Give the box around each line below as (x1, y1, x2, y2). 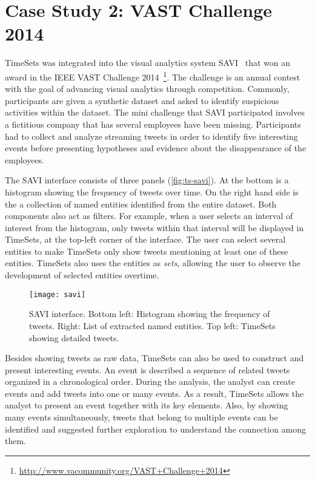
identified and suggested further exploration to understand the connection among (5, 422, 307, 435)
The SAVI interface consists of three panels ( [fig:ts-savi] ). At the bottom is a (5, 174, 289, 186)
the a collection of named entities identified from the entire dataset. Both (5, 197, 277, 210)
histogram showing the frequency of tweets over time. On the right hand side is (5, 185, 299, 198)
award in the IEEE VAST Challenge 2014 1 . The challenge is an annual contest (5, 68, 300, 83)
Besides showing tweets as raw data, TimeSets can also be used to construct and (5, 352, 304, 364)
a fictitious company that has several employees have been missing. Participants (5, 117, 301, 130)
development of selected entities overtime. (5, 269, 159, 281)
